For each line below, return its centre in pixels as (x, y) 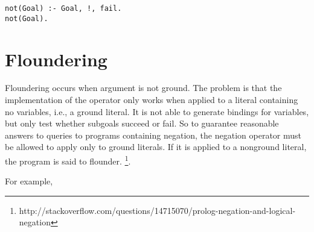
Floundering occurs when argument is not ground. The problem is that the (143, 88)
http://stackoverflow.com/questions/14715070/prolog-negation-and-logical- (157, 210)
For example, (29, 181)
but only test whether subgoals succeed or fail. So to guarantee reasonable (142, 123)
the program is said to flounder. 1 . (68, 160)
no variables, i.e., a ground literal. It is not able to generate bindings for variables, (157, 111)
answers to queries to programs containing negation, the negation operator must (153, 135)
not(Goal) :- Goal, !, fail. (63, 8)
